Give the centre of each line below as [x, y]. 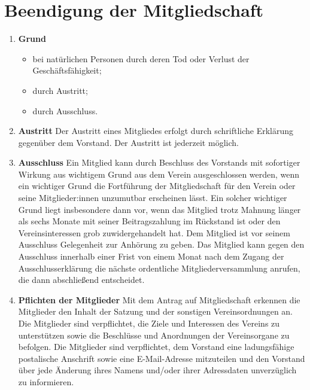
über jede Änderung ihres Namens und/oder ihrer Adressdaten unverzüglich [157, 370]
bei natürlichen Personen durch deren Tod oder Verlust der [141, 58]
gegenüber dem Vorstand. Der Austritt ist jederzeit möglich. [128, 142]
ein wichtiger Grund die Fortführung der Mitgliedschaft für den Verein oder [157, 186]
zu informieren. [46, 381]
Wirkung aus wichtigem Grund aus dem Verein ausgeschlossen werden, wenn [159, 174]
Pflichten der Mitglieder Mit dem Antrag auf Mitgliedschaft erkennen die [159, 299]
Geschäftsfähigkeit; [67, 70]
